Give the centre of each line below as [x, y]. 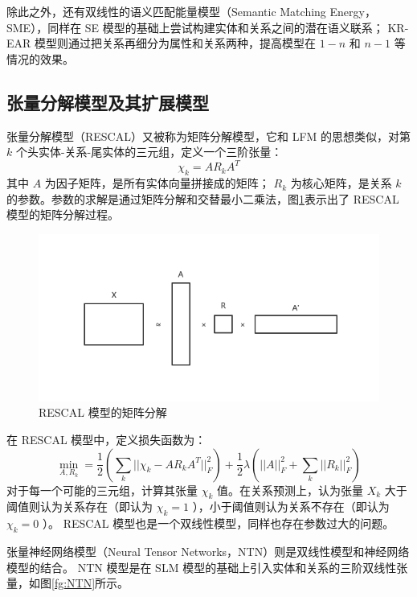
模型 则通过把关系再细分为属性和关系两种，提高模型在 [175, 43]
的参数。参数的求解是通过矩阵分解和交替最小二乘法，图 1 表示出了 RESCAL [203, 198]
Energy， [353, 11]
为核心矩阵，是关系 [341, 183]
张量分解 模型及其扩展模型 [108, 102]
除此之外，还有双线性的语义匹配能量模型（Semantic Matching [166, 11]
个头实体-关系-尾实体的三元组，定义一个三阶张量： [149, 152]
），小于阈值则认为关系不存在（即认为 [291, 506]
